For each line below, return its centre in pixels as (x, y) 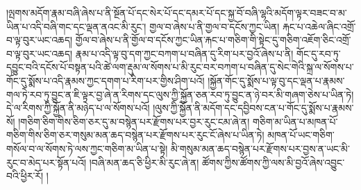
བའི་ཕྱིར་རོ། (25, 176)
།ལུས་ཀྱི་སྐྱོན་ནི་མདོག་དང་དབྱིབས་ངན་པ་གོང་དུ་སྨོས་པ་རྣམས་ (253, 108)
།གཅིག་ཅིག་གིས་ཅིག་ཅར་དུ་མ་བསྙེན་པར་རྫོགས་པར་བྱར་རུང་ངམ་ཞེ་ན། (134, 121)
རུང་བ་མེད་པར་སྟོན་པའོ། (47, 162)
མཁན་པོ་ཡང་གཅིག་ (301, 135)
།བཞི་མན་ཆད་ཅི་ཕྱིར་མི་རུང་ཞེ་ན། (144, 162)
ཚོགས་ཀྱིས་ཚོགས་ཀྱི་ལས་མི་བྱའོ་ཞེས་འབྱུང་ (274, 162)
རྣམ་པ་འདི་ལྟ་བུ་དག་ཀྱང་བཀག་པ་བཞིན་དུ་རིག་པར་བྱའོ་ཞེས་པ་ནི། (184, 53)
